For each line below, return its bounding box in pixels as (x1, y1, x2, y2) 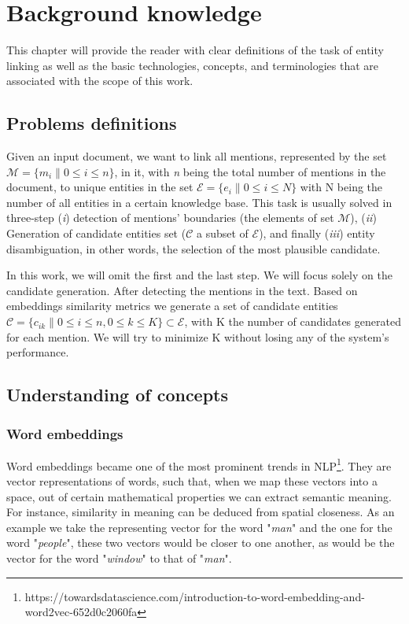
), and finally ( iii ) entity (259, 225, 375, 242)
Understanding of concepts (6, 382, 229, 407)
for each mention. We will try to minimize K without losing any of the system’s (6, 328, 389, 345)
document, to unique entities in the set (6, 179, 193, 195)
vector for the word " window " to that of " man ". (6, 550, 232, 567)
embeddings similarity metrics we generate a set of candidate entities (6, 297, 338, 314)
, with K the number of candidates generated (184, 313, 401, 330)
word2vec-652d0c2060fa (24, 604, 138, 620)
